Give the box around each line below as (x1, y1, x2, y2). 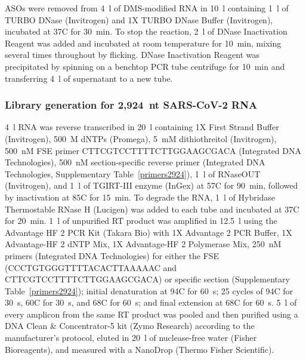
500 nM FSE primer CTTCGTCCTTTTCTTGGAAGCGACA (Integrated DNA (5, 144, 301, 156)
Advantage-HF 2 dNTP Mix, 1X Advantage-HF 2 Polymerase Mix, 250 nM (5, 238, 282, 250)
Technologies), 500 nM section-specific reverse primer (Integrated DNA (5, 156, 265, 168)
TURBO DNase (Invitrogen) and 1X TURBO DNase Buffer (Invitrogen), (5, 13, 273, 26)
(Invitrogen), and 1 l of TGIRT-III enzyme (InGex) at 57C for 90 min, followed (5, 179, 298, 192)
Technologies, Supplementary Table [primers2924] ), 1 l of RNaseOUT (5, 167, 261, 180)
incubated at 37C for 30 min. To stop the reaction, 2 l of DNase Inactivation (5, 25, 288, 38)
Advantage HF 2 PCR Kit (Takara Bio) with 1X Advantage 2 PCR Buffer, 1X (5, 226, 292, 238)
